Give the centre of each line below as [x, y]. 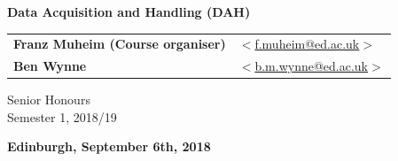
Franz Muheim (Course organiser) [120, 44]
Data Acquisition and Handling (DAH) [129, 11]
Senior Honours [49, 100]
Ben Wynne [50, 66]
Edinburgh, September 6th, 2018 [109, 146]
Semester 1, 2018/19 [62, 116]
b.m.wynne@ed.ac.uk [311, 66]
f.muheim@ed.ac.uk [307, 44]
